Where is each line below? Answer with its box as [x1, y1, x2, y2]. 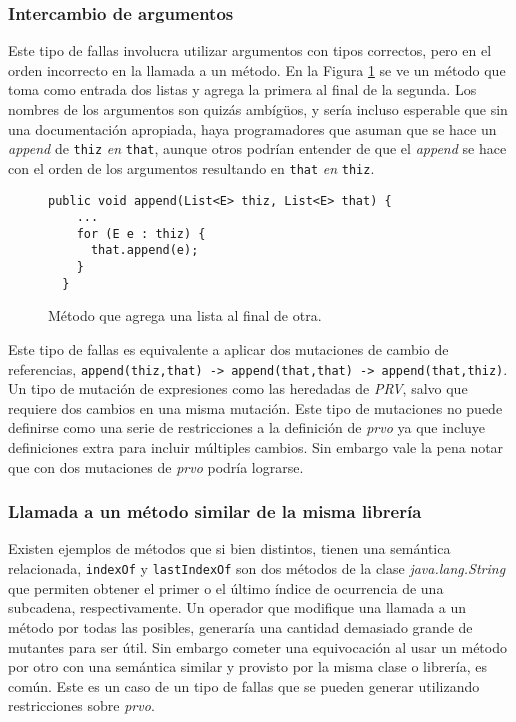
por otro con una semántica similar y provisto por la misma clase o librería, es [8, 656, 488, 677]
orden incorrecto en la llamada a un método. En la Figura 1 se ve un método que [8, 59, 506, 80]
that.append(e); [90, 243, 199, 258]
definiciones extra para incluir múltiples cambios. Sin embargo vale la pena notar [8, 437, 504, 458]
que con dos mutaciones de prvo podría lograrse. [8, 456, 304, 477]
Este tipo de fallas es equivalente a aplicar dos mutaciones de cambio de [8, 339, 449, 360]
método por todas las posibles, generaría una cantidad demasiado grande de [8, 616, 473, 637]
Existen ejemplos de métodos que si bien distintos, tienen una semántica [8, 538, 451, 559]
